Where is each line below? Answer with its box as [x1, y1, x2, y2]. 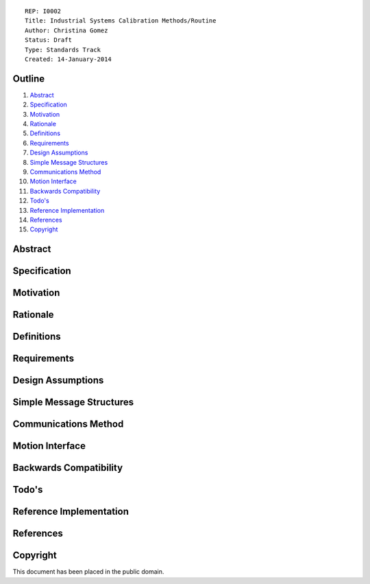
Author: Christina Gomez [25, 26, 108, 34]
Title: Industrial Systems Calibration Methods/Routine [25, 17, 217, 25]
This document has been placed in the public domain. [12, 568, 164, 576]
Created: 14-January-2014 [25, 55, 112, 63]
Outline [12, 73, 45, 84]
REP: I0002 [25, 8, 62, 15]
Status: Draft [25, 36, 72, 44]
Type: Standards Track [25, 45, 101, 54]
